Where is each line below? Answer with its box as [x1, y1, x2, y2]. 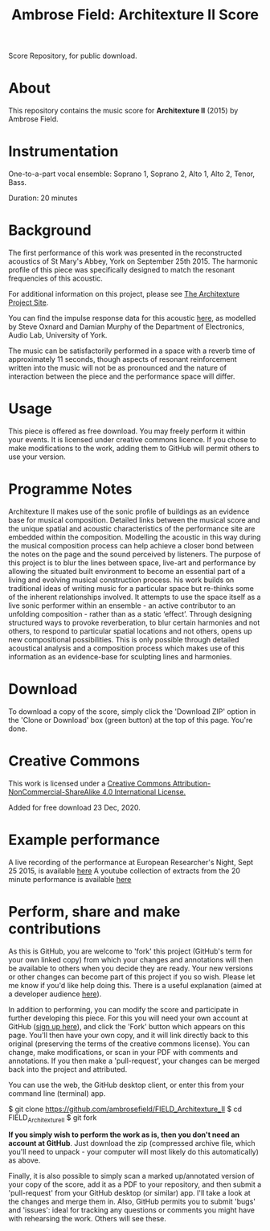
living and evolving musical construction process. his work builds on [8, 575, 235, 585]
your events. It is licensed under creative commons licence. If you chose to [8, 434, 257, 444]
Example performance [8, 831, 161, 849]
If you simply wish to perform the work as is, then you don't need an [8, 1130, 239, 1139]
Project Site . [8, 297, 49, 307]
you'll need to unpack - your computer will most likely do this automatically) [8, 1147, 260, 1157]
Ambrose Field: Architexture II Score [10, 6, 260, 24]
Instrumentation [8, 142, 119, 161]
